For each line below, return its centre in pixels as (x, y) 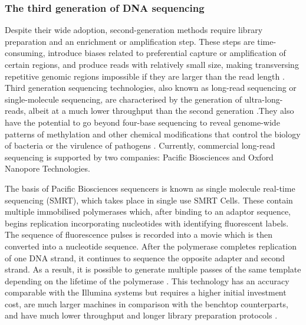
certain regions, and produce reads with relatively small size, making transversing (152, 64)
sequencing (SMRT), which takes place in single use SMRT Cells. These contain (149, 200)
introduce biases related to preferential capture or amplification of (167, 53)
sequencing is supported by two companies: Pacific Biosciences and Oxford (139, 157)
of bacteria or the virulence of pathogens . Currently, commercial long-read (140, 145)
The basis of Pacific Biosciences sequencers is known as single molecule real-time (150, 188)
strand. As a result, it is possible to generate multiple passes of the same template (153, 269)
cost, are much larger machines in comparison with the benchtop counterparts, (147, 303)
